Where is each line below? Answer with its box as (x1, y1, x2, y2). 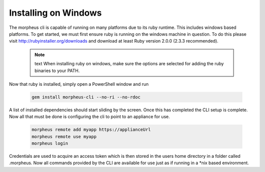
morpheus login (31, 141, 68, 147)
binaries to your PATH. (34, 68, 80, 74)
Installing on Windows (9, 7, 102, 18)
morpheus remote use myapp (31, 134, 97, 139)
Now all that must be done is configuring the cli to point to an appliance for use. (9, 114, 170, 120)
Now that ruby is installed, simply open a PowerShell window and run (9, 81, 149, 87)
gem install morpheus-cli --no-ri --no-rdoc (31, 94, 141, 100)
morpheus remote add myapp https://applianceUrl (31, 127, 151, 132)
